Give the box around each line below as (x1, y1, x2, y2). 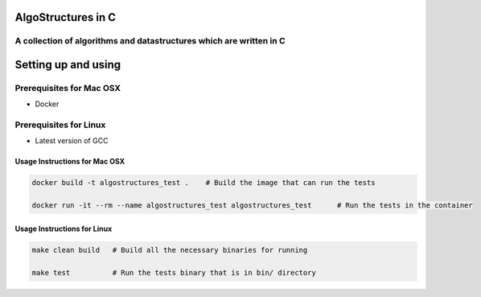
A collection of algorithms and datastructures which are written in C (14, 35, 286, 47)
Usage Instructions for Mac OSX (14, 157, 125, 167)
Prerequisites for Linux (14, 119, 106, 130)
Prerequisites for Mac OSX (14, 82, 121, 93)
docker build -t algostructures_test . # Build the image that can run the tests (31, 178, 376, 188)
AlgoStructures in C (14, 10, 117, 24)
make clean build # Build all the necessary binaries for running (31, 245, 308, 254)
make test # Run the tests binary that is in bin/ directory (31, 268, 317, 277)
